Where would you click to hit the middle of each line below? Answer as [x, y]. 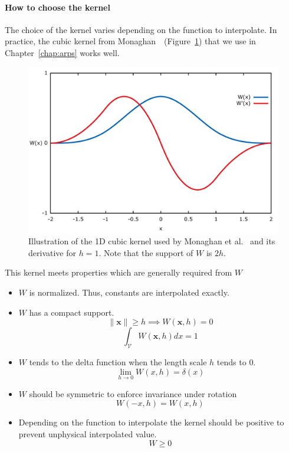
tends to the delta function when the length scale [118, 361]
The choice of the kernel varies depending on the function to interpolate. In [141, 29]
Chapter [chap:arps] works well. [62, 52]
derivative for [52, 252]
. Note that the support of [146, 252]
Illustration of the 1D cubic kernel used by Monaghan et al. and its [152, 241]
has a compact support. [72, 312]
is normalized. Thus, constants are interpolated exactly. [129, 292]
